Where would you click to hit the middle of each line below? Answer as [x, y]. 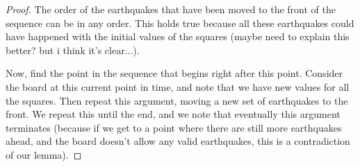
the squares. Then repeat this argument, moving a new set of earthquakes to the [177, 100]
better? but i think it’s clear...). [73, 50]
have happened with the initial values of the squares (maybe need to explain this [178, 36]
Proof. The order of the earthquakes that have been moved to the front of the [171, 9]
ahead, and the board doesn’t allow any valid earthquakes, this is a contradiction [178, 141]
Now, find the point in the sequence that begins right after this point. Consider [174, 73]
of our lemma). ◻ [44, 154]
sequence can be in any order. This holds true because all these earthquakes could [180, 23]
